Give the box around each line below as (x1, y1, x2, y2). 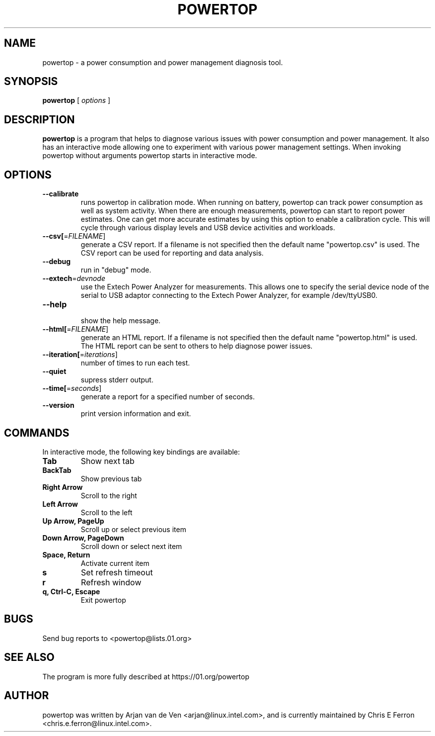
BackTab (42, 465, 72, 474)
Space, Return (42, 550, 90, 559)
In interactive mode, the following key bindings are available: (42, 447, 240, 456)
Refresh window (81, 577, 142, 587)
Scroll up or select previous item (80, 525, 186, 534)
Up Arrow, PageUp (42, 516, 104, 525)
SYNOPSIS (4, 75, 58, 88)
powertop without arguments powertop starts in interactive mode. (42, 151, 257, 160)
